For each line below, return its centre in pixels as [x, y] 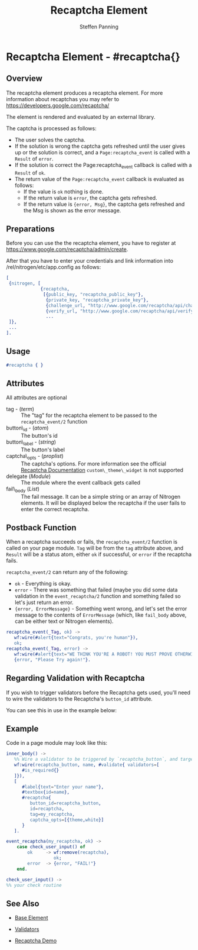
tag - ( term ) [20, 409]
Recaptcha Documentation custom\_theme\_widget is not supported [102, 470]
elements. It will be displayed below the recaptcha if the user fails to [103, 503]
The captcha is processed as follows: [51, 128]
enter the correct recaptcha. [55, 509]
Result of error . [34, 159]
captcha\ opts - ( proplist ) [35, 457]
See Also [23, 904]
